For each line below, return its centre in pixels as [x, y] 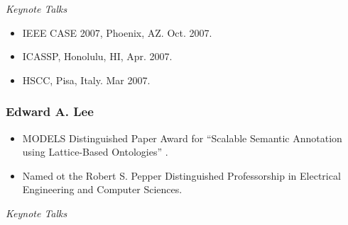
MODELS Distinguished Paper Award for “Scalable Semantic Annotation [182, 138]
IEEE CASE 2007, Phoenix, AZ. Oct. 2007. [117, 32]
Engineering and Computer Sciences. [102, 189]
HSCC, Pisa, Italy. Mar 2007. [86, 80]
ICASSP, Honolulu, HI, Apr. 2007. [97, 56]
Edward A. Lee [50, 111]
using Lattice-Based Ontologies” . [95, 152]
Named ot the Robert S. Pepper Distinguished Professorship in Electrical [181, 175]
